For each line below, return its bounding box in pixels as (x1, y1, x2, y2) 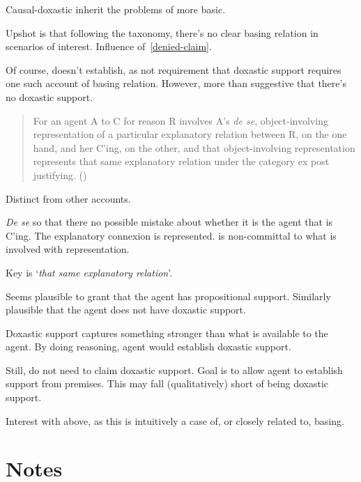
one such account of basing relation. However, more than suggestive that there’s (6, 76, 346, 91)
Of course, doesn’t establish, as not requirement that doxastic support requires (6, 62, 341, 77)
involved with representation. (6, 242, 130, 256)
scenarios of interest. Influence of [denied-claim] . (6, 39, 212, 54)
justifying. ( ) (33, 167, 87, 182)
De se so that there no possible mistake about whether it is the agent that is (6, 215, 333, 229)
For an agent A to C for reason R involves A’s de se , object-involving (33, 113, 328, 127)
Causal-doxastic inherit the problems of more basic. (6, 2, 226, 16)
